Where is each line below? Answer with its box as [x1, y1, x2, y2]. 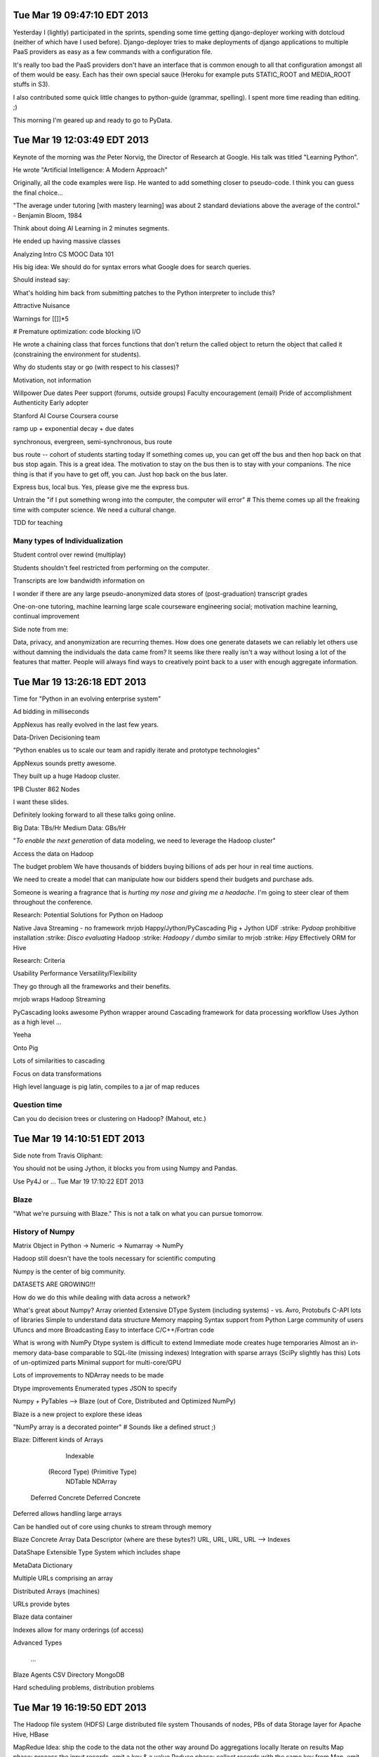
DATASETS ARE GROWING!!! [13, 1280, 95, 1289]
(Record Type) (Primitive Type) [48, 1467, 137, 1476]
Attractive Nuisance [13, 302, 70, 310]
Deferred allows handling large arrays [13, 1510, 122, 1518]
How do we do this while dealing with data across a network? [13, 1293, 191, 1302]
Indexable [65, 1451, 95, 1460]
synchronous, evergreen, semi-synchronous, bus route [13, 437, 173, 446]
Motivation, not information [13, 376, 91, 384]
